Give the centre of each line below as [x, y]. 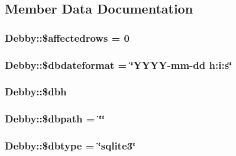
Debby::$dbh [36, 92]
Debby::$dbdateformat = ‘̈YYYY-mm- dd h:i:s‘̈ [119, 64]
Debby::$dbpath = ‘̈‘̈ [55, 119]
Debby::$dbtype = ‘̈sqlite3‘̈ [70, 146]
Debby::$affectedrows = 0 [67, 37]
